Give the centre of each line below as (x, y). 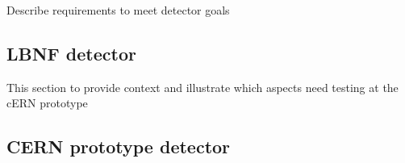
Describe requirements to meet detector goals (118, 10)
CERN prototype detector (119, 146)
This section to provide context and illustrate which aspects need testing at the (202, 87)
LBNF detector (71, 53)
